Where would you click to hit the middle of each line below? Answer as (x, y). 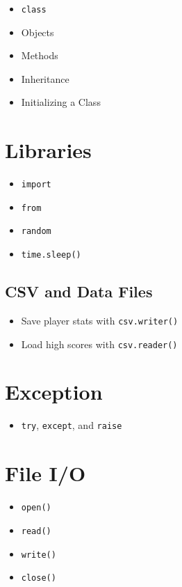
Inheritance (45, 78)
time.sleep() (51, 255)
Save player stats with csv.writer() (100, 320)
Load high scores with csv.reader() (99, 344)
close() (39, 578)
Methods (40, 55)
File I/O (45, 473)
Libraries (48, 150)
